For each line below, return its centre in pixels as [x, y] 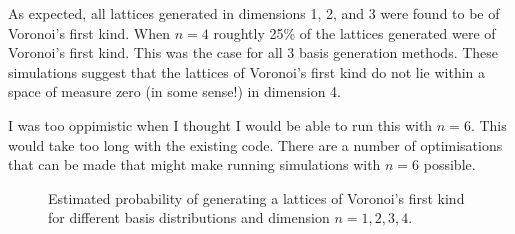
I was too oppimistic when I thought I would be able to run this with [220, 124]
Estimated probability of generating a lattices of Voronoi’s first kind [256, 197]
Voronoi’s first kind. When [89, 32]
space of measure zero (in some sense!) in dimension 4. [174, 91]
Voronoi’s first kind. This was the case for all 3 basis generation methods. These [253, 52]
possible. [449, 164]
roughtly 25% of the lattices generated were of [354, 32]
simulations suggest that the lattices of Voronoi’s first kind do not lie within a [247, 71]
